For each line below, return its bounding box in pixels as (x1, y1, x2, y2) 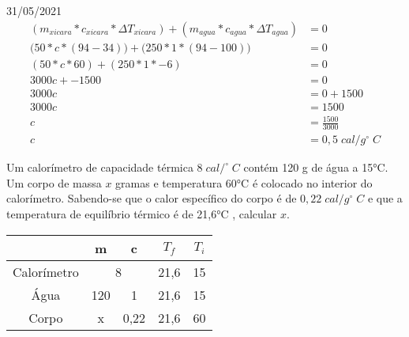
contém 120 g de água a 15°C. (243, 159, 388, 176)
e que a (367, 190, 403, 206)
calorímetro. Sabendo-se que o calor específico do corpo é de (6, 190, 297, 206)
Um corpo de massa (6, 174, 102, 191)
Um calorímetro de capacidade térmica (6, 159, 193, 176)
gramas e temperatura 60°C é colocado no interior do (115, 174, 373, 191)
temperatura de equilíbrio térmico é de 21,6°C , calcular (6, 205, 277, 222)
